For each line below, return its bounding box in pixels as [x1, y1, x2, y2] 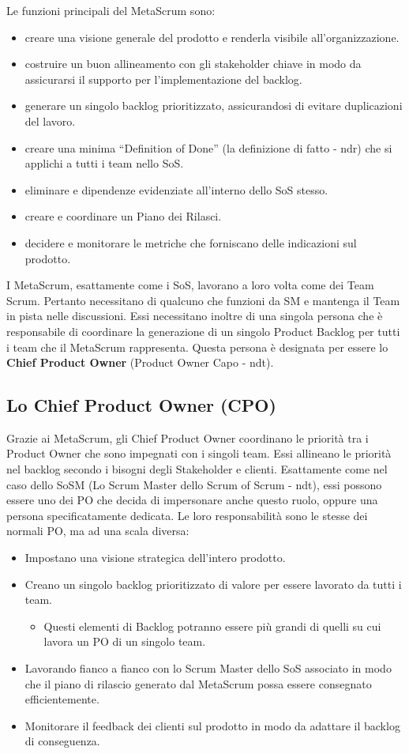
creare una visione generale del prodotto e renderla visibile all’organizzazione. [24, 28, 400, 45]
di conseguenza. [24, 733, 100, 749]
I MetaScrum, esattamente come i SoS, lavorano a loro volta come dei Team [6, 277, 374, 293]
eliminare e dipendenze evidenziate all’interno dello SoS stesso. [24, 181, 328, 198]
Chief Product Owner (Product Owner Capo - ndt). [6, 354, 274, 371]
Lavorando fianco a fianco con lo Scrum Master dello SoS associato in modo [24, 660, 392, 677]
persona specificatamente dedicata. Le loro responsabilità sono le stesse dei [6, 507, 368, 523]
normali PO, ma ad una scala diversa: [6, 522, 189, 539]
